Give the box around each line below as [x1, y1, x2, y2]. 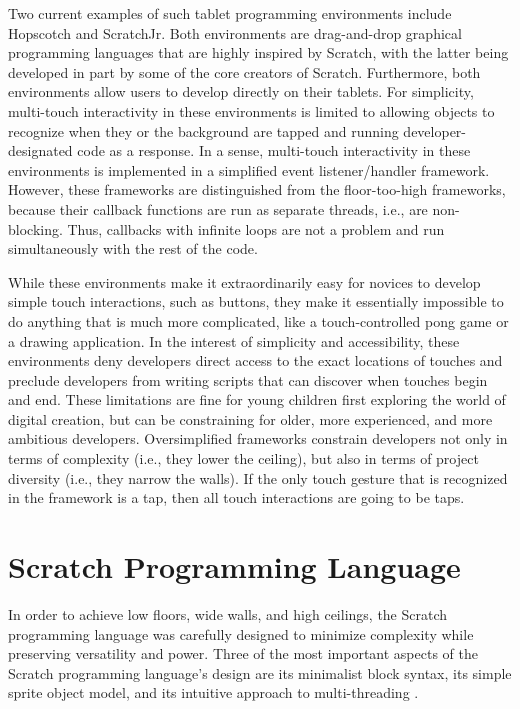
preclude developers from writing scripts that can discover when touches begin [8, 369, 488, 390]
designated [8, 140, 73, 161]
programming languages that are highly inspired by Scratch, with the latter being [8, 42, 509, 63]
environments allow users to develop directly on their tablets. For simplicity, [8, 81, 474, 102]
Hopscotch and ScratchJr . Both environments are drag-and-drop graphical [8, 22, 462, 43]
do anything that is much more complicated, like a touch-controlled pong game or [8, 310, 509, 331]
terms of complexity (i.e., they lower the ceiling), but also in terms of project [8, 448, 479, 469]
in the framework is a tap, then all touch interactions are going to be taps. [8, 487, 465, 508]
